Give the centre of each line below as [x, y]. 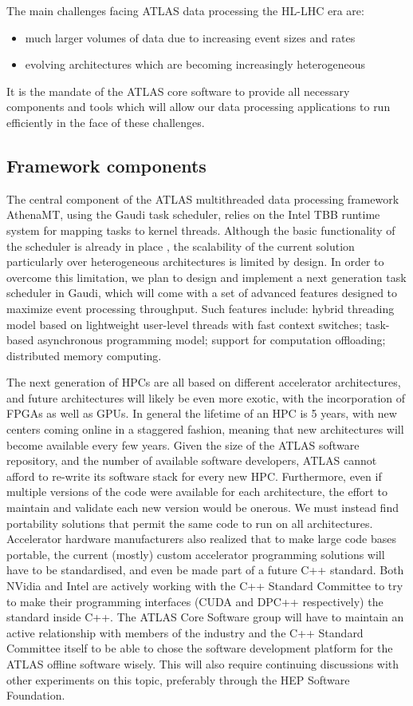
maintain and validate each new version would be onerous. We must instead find [203, 508]
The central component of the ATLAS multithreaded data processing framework [203, 198]
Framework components [106, 165]
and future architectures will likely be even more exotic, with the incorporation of [206, 397]
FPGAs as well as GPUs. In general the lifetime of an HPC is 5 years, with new [202, 413]
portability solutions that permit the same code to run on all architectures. [190, 523]
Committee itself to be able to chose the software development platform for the [200, 648]
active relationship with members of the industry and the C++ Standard [185, 632]
